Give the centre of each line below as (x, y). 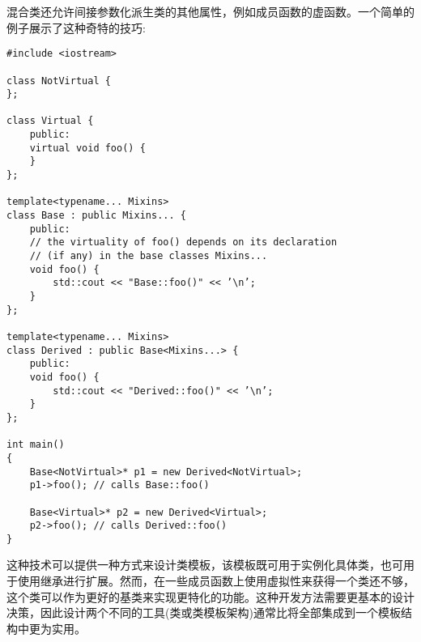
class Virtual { (50, 121)
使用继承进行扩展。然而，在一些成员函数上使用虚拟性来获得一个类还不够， (216, 581)
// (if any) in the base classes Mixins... (149, 256)
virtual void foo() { (87, 148)
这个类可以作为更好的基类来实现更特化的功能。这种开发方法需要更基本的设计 (210, 596)
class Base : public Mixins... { (96, 216)
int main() (36, 445)
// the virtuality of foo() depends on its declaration (183, 242)
